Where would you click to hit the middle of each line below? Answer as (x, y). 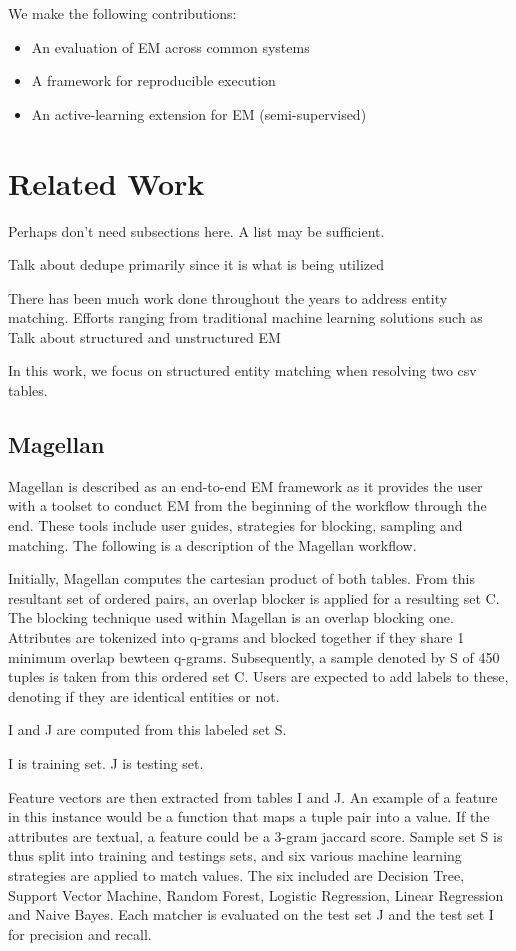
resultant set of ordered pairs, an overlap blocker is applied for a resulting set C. (254, 597)
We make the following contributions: (122, 13)
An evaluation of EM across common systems (170, 46)
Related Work (106, 182)
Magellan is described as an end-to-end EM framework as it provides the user (245, 485)
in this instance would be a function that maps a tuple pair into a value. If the (249, 816)
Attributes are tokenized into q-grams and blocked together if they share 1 (236, 637)
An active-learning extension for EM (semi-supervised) (199, 113)
